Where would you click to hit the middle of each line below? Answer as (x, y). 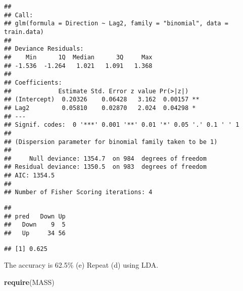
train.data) (24, 32)
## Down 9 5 (35, 225)
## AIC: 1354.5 (30, 176)
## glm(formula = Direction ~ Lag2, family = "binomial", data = (116, 24)
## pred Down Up (35, 216)
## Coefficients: (33, 82)
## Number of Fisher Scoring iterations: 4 (78, 192)
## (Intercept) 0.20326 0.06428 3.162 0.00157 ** (102, 100)
